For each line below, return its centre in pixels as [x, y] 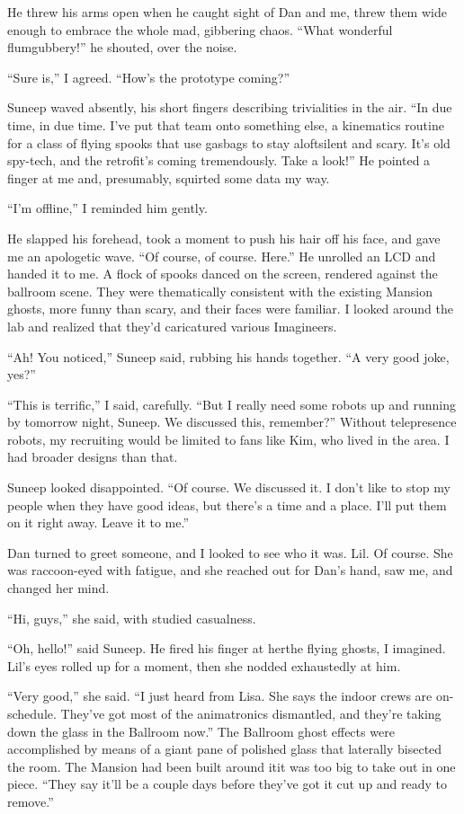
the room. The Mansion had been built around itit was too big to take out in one [232, 766]
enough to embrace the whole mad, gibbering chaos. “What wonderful [200, 29]
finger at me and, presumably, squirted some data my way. [169, 177]
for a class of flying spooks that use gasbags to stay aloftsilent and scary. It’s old [229, 142]
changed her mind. [58, 588]
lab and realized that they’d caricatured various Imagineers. [172, 326]
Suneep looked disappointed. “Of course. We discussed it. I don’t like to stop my [229, 487]
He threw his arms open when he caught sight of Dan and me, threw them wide [227, 12]
